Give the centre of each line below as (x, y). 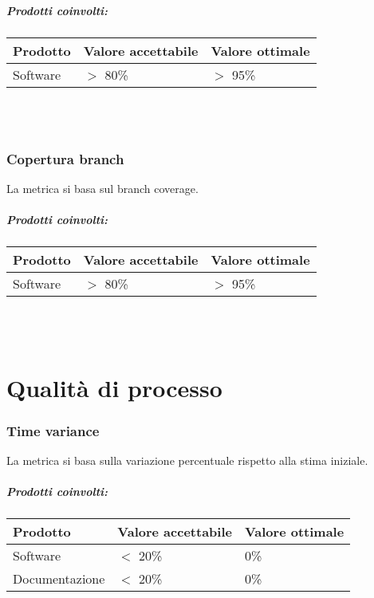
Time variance (53, 430)
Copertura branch (65, 158)
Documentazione (59, 579)
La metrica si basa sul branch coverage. (102, 188)
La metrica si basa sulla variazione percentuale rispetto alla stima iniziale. (187, 460)
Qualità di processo (114, 387)
